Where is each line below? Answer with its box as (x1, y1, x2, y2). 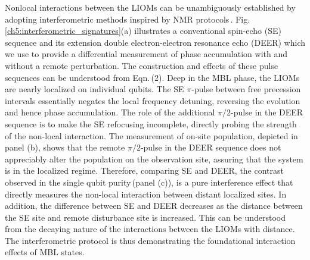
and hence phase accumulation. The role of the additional (5, 106, 215, 118)
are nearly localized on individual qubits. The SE (5, 83, 184, 95)
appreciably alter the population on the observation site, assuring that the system (5, 152, 303, 165)
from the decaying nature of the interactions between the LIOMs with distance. (5, 223, 295, 235)
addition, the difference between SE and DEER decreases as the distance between (5, 199, 303, 212)
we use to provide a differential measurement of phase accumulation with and (5, 48, 287, 60)
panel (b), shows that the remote (5, 141, 125, 154)
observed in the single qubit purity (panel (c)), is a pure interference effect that (5, 176, 293, 188)
